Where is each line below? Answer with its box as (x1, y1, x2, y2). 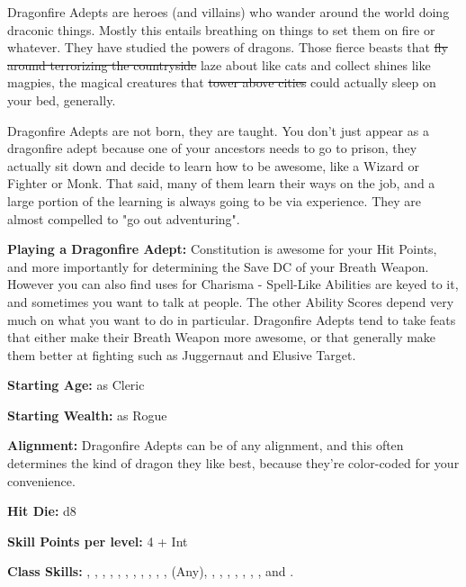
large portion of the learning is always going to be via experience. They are (7, 191, 422, 210)
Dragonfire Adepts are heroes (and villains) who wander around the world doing (7, 3, 450, 21)
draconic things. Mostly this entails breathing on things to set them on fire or (7, 20, 435, 39)
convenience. (7, 471, 76, 490)
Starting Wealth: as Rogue (7, 405, 167, 424)
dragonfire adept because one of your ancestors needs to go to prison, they (7, 139, 417, 158)
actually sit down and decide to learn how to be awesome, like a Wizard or (7, 156, 419, 175)
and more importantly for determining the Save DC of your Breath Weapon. (7, 257, 429, 275)
